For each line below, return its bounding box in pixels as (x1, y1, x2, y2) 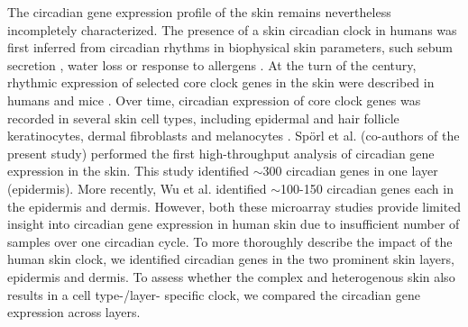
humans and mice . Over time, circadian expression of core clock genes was (7, 90, 421, 109)
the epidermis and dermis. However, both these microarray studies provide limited (7, 196, 462, 215)
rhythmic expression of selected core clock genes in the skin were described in (7, 73, 435, 92)
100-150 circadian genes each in (280, 178, 454, 197)
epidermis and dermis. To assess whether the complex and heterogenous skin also (7, 267, 455, 286)
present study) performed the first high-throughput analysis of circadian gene (7, 143, 435, 162)
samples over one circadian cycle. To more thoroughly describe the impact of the (7, 232, 453, 250)
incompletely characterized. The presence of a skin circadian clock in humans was (7, 20, 457, 39)
